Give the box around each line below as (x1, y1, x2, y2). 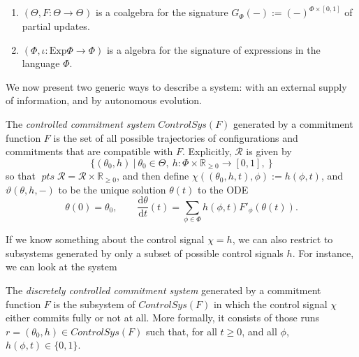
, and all (242, 323, 277, 338)
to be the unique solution (58, 182, 166, 196)
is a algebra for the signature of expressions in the (106, 42, 321, 57)
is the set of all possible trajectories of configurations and (53, 130, 298, 145)
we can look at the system (6, 259, 117, 274)
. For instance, (292, 245, 354, 260)
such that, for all (145, 323, 217, 338)
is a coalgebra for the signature (95, 5, 228, 20)
